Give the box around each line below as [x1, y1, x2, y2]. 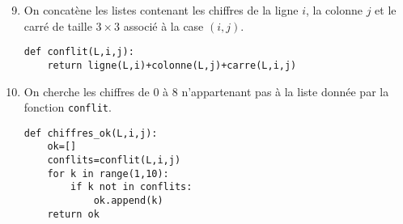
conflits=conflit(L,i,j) [47, 154, 181, 167]
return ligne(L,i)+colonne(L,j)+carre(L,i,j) [47, 59, 297, 71]
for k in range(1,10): [47, 167, 169, 180]
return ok [47, 208, 100, 220]
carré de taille [23, 17, 92, 34]
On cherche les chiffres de [23, 82, 150, 99]
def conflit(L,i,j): [23, 46, 134, 58]
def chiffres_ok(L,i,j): [23, 127, 158, 139]
